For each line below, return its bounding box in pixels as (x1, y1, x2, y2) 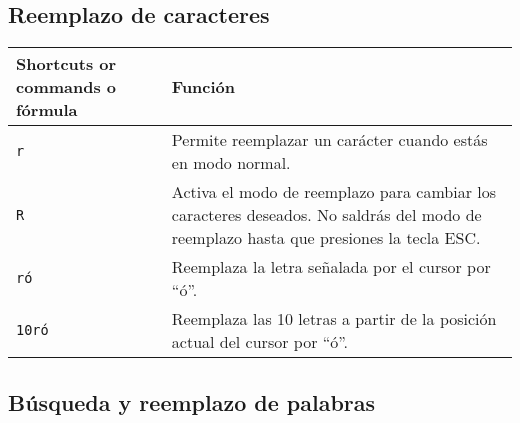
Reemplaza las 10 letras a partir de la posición (171, 307, 497, 331)
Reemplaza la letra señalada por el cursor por (171, 255, 491, 279)
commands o (16, 75, 117, 99)
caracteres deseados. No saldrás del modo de (171, 203, 482, 227)
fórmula (16, 98, 78, 122)
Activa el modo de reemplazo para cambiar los (171, 180, 497, 204)
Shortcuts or (16, 52, 117, 76)
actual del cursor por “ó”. (171, 330, 349, 354)
